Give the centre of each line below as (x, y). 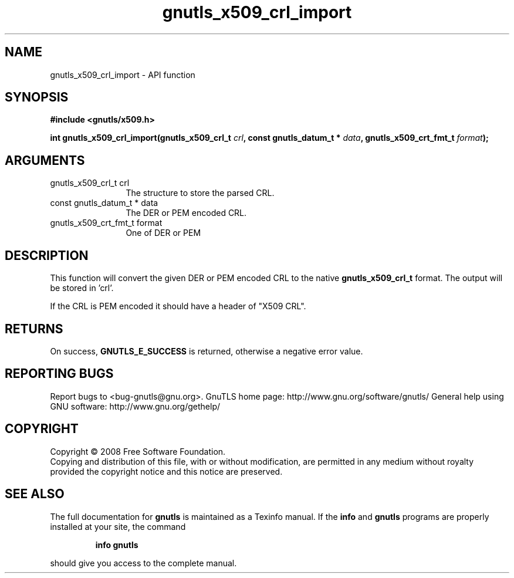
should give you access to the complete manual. (143, 563)
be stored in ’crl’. (82, 288)
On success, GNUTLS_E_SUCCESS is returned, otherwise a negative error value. (207, 351)
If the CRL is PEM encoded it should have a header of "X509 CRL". (178, 306)
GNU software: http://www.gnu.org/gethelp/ (135, 406)
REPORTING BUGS (59, 374)
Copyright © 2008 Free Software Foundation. (138, 451)
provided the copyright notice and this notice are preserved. (166, 471)
